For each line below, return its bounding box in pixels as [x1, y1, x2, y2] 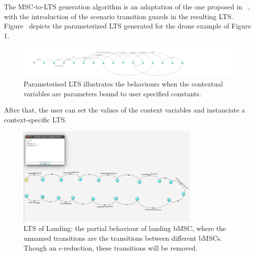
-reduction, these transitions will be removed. [61, 242, 198, 253]
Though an [24, 242, 57, 253]
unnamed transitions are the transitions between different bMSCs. [24, 233, 223, 243]
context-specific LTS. [4, 114, 67, 124]
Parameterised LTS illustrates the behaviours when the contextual [24, 79, 223, 88]
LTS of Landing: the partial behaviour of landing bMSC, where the [24, 223, 226, 233]
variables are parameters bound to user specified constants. [24, 88, 201, 98]
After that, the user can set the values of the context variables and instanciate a [4, 105, 245, 115]
